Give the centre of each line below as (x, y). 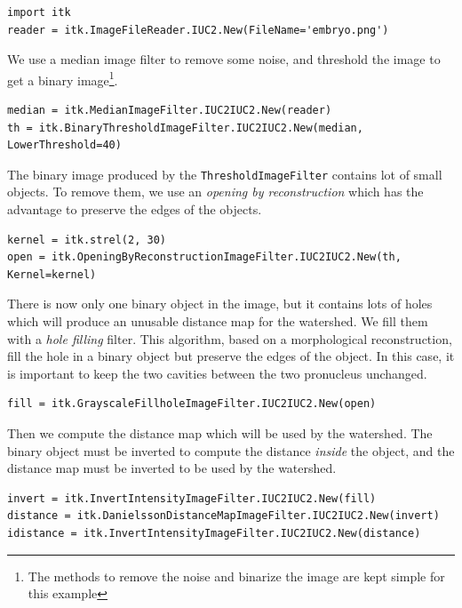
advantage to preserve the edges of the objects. (135, 209)
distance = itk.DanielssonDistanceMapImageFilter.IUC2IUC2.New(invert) (223, 516)
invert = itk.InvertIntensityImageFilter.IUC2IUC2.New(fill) (192, 498)
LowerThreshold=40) (64, 145)
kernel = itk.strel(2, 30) (87, 240)
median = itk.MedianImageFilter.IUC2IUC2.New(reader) (170, 111)
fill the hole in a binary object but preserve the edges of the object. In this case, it (231, 356)
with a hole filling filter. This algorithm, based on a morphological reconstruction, (230, 338)
